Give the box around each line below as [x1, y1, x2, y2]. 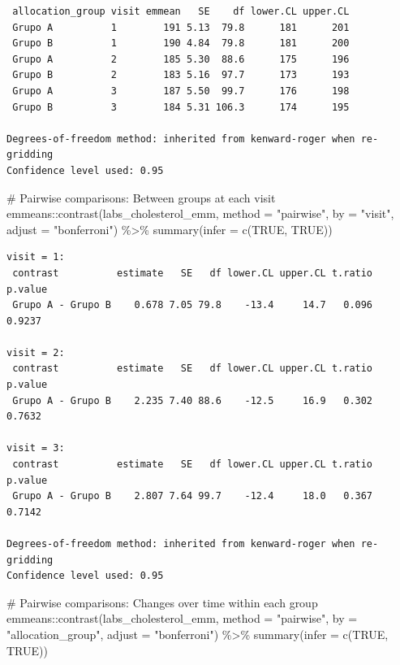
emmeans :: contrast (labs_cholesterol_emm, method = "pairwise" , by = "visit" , [6, 205, 394, 222]
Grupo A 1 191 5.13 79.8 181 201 [12, 21, 350, 33]
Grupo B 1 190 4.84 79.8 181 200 [12, 37, 350, 50]
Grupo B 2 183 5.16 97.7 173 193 [12, 69, 350, 81]
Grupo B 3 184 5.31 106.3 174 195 [12, 101, 350, 113]
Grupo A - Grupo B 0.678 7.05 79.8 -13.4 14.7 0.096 [12, 299, 373, 311]
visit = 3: [6, 442, 65, 454]
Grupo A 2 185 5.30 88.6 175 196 [12, 53, 350, 65]
